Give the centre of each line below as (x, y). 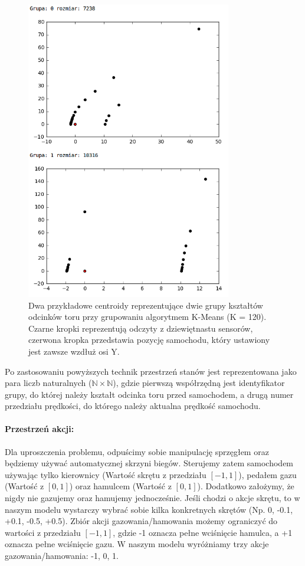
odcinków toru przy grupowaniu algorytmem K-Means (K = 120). (147, 317)
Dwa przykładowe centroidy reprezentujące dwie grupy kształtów (146, 305)
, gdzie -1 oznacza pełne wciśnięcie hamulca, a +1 (203, 532)
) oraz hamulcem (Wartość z (120, 486)
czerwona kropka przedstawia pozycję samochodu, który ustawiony (149, 340)
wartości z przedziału (43, 532)
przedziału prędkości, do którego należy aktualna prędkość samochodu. (133, 406)
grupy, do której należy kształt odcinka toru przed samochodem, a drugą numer (149, 394)
